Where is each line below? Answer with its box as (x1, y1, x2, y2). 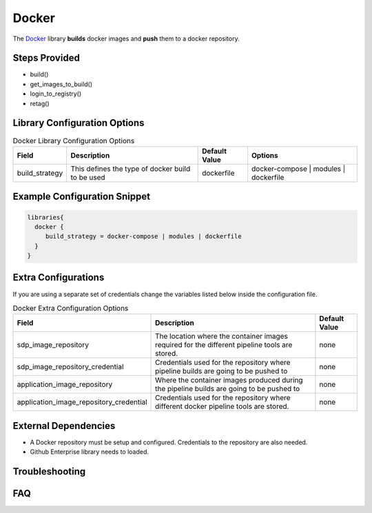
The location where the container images (155, 331, 289, 341)
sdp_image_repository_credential (17, 362, 124, 372)
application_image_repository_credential (17, 397, 147, 407)
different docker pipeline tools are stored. (155, 401, 289, 411)
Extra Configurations (12, 272, 105, 284)
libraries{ (27, 213, 64, 221)
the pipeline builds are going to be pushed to (155, 384, 300, 394)
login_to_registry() (30, 90, 82, 98)
